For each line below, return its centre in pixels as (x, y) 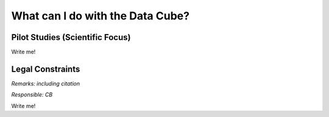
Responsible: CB (32, 95)
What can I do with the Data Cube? (101, 16)
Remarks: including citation (46, 83)
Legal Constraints (46, 69)
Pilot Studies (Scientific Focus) (71, 37)
